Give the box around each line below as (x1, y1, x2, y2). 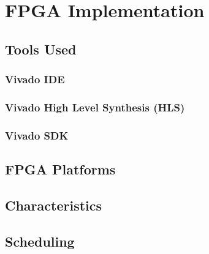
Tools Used (5, 39, 77, 58)
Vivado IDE (5, 72, 65, 87)
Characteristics (5, 195, 102, 214)
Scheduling (5, 231, 75, 250)
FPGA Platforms (5, 160, 116, 179)
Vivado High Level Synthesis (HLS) (5, 99, 185, 114)
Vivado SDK (5, 127, 69, 143)
